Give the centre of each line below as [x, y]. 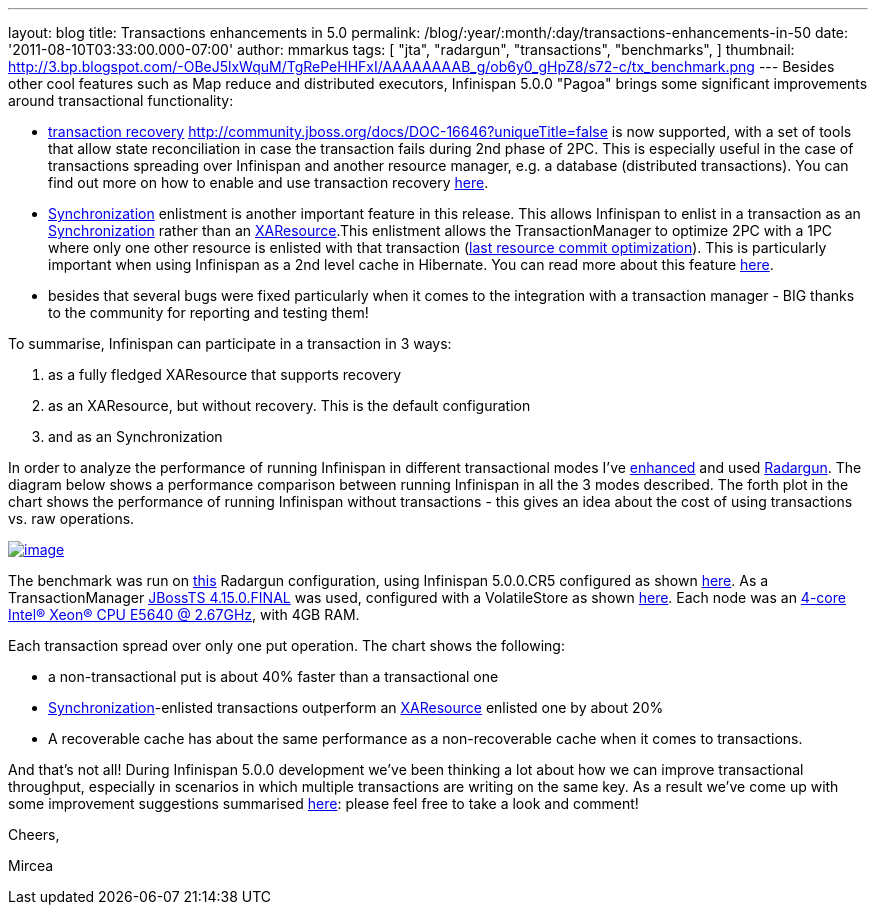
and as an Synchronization [135, 436]
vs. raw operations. [71, 518]
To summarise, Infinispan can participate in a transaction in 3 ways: [230, 343]
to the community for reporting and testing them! [208, 312]
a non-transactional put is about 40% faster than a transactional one [273, 676]
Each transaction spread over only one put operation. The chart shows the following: [286, 645]
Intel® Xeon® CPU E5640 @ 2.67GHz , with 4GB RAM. [184, 614]
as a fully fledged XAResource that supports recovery [225, 374]
